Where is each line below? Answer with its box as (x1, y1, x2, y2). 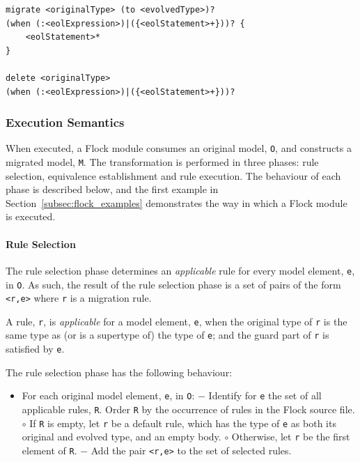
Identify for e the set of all (208, 388, 322, 403)
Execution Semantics (6, 114, 125, 131)
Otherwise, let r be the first (231, 429, 350, 444)
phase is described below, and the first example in (6, 182, 219, 197)
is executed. (6, 209, 56, 224)
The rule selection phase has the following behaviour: (6, 364, 233, 379)
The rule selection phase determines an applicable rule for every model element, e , (6, 263, 355, 277)
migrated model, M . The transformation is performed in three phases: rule (6, 155, 319, 169)
